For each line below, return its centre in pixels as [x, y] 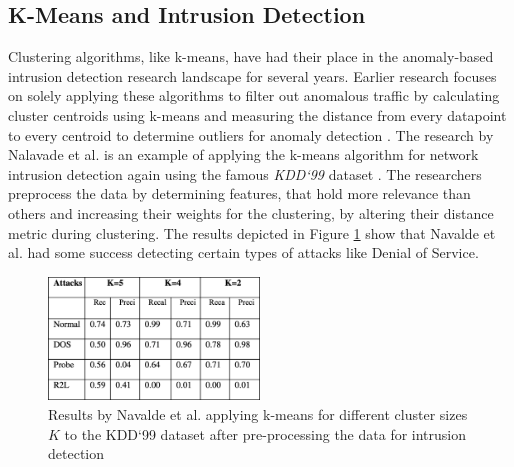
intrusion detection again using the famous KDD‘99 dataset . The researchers [245, 173]
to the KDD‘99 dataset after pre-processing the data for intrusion [265, 433]
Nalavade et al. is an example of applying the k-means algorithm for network [243, 154]
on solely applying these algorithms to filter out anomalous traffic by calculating [254, 95]
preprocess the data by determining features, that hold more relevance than [239, 193]
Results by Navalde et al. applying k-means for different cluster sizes [258, 413]
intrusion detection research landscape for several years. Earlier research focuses [252, 75]
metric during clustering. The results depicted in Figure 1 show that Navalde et [252, 232]
